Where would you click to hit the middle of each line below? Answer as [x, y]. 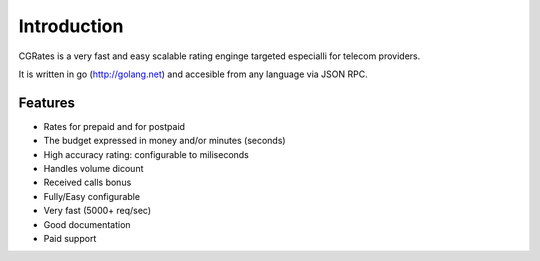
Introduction [71, 26]
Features [46, 102]
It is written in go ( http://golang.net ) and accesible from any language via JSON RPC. [193, 74]
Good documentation [87, 224]
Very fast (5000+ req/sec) [97, 211]
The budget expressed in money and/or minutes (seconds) [164, 141]
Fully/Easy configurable [91, 196]
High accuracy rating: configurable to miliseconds [146, 154]
